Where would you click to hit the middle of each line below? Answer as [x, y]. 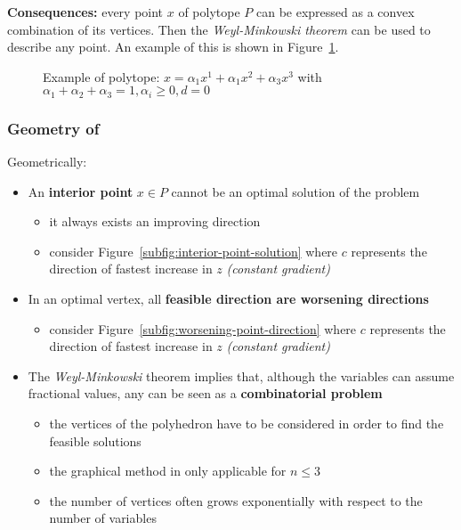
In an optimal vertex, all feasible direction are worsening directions [228, 299]
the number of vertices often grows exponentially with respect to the [236, 500]
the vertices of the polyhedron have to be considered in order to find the [247, 423]
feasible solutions [95, 440]
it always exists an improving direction [155, 221]
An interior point [81, 191]
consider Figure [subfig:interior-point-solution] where [194, 251]
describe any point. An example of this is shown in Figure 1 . [173, 47]
